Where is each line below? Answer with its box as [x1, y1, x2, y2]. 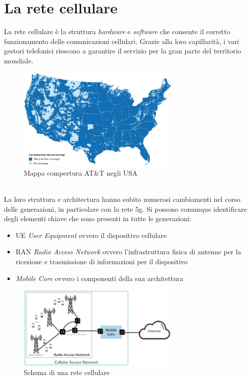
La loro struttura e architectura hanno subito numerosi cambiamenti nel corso [4, 194, 241, 204]
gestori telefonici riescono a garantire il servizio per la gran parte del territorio [4, 46, 241, 56]
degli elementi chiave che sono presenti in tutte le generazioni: [4, 213, 192, 224]
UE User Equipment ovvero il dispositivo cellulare [15, 230, 167, 240]
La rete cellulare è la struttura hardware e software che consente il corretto [4, 26, 230, 37]
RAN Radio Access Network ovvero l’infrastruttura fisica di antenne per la [15, 246, 242, 257]
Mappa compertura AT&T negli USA [24, 167, 138, 178]
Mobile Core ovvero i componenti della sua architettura [15, 273, 184, 283]
